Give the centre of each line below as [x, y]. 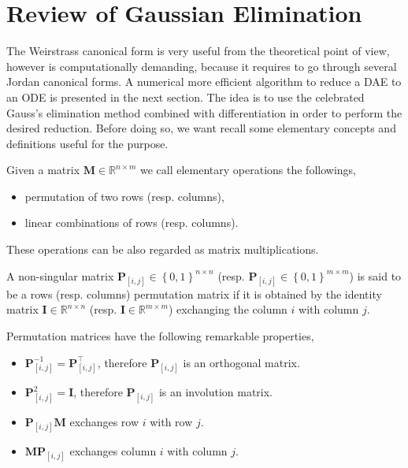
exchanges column [113, 451]
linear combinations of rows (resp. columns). [132, 223]
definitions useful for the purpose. [87, 143]
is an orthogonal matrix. [241, 362]
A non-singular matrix [60, 275]
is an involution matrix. [215, 392]
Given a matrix [43, 170]
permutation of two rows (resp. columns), [124, 196]
